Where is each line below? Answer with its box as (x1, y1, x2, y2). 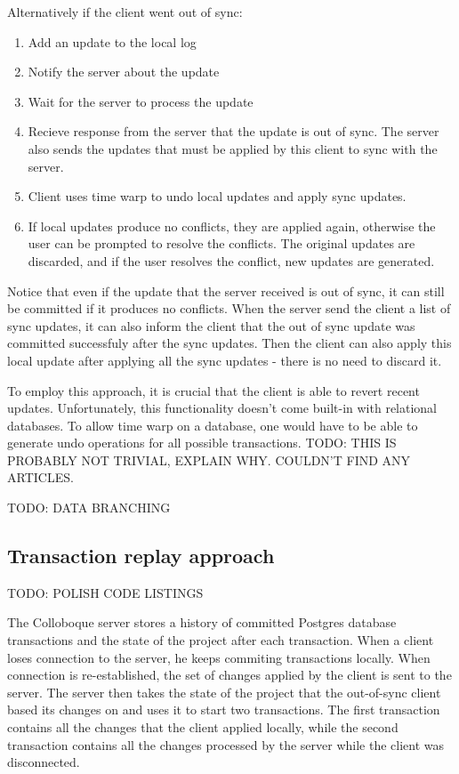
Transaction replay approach (7, 542, 275, 569)
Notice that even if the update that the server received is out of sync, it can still (7, 281, 445, 300)
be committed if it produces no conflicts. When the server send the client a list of (7, 299, 451, 318)
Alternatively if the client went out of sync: (7, 3, 243, 20)
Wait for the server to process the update (28, 92, 254, 110)
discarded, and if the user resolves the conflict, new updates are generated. (28, 251, 435, 270)
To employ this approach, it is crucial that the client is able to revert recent (7, 381, 420, 399)
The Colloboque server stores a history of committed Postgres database (7, 613, 397, 632)
